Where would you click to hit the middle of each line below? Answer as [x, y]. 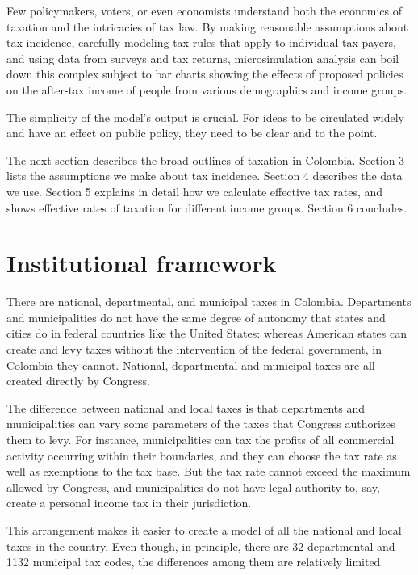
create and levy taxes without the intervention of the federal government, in [194, 349]
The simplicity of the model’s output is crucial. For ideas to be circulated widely [205, 117]
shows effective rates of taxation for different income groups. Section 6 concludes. [207, 207]
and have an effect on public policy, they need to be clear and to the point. [192, 133]
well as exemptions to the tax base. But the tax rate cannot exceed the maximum [209, 471]
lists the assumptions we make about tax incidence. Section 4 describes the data [205, 176]
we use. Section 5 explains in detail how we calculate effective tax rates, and [195, 191]
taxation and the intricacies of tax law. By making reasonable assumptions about [207, 26]
